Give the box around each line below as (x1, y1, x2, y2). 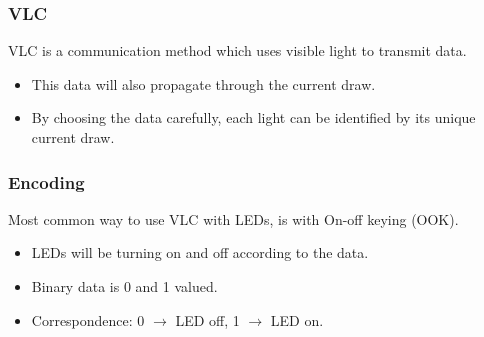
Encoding (8, 169, 85, 194)
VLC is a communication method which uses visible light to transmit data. (8, 40, 467, 61)
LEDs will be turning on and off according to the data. (31, 242, 369, 263)
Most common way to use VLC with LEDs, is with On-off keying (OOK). (8, 208, 459, 229)
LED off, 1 (175, 309, 240, 330)
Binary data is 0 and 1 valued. (31, 276, 218, 296)
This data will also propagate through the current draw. (31, 73, 376, 94)
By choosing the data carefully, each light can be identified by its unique (31, 107, 476, 128)
